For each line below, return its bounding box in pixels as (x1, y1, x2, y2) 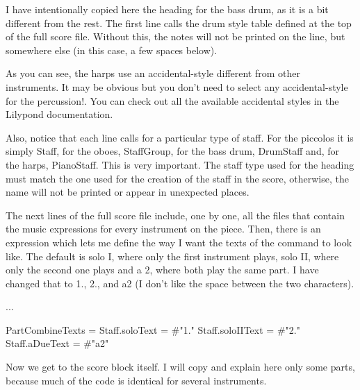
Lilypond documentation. (6, 107, 113, 121)
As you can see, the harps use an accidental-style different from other (6, 66, 300, 80)
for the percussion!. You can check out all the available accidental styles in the (6, 93, 339, 108)
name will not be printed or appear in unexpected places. (6, 185, 249, 199)
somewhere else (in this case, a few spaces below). (6, 42, 218, 57)
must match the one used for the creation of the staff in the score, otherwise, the (6, 171, 349, 185)
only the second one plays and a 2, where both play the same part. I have (6, 262, 319, 277)
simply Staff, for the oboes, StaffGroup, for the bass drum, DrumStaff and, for (6, 144, 340, 158)
